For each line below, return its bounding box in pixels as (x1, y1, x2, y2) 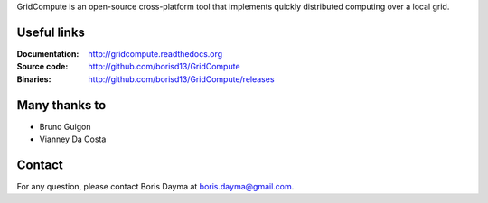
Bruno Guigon (39, 121, 91, 132)
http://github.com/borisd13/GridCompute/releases (88, 73, 275, 85)
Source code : (16, 61, 69, 72)
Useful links (16, 24, 86, 40)
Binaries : (16, 73, 52, 85)
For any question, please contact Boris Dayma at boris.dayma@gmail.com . (16, 180, 295, 191)
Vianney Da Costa (39, 134, 107, 144)
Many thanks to (16, 97, 107, 113)
